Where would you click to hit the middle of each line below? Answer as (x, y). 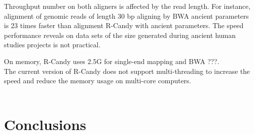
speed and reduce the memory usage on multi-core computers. (98, 81)
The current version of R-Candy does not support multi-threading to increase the (127, 71)
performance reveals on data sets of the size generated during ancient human (120, 35)
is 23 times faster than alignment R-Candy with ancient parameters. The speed (124, 25)
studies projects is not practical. (52, 45)
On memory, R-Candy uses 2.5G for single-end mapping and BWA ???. (112, 61)
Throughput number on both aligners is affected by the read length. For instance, (127, 6)
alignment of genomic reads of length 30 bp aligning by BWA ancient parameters (127, 16)
